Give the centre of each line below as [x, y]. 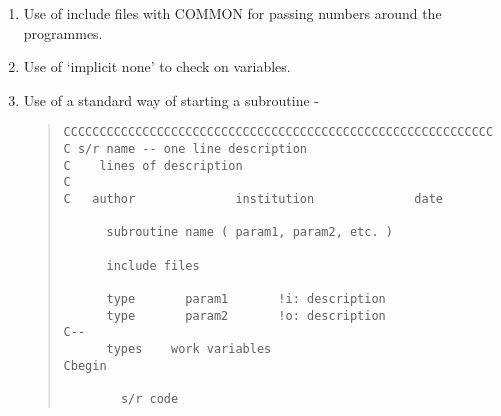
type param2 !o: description [246, 315]
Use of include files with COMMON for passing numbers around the [232, 13]
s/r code [149, 398]
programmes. [63, 32]
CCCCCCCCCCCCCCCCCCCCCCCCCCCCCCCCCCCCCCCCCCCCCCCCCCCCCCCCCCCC [278, 132]
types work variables [189, 348]
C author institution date [253, 199]
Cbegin [85, 365]
